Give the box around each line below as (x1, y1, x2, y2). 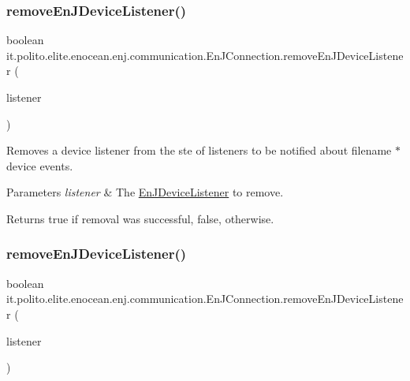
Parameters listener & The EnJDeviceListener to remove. (6, 184, 284, 200)
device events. (6, 157, 73, 174)
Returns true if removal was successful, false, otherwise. (6, 210, 274, 226)
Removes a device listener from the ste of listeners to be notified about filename (6, 142, 392, 159)
